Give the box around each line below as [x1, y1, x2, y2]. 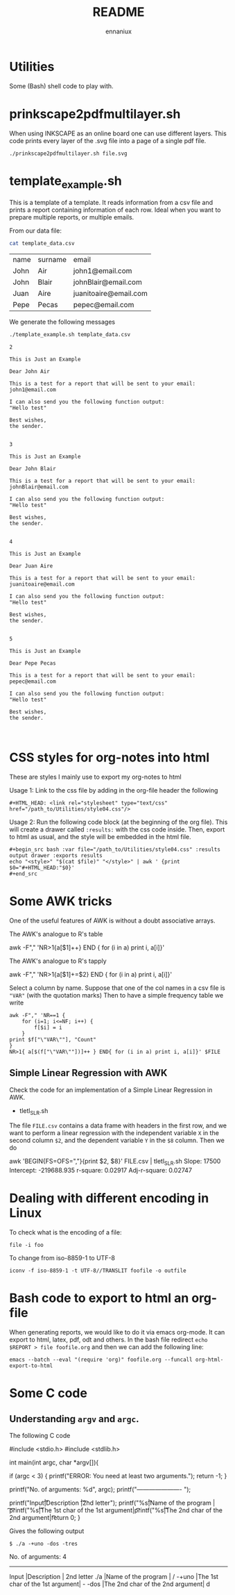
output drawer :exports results [9, 852, 103, 859]
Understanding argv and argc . [9, 1413, 139, 1425]
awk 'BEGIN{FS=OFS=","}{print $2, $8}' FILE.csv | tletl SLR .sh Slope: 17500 [9, 1157, 221, 1167]
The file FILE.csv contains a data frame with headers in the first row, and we [9, 1121, 227, 1130]
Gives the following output [9, 1527, 85, 1535]
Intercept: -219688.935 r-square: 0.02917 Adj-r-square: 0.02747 [9, 1166, 193, 1175]
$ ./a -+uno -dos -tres [9, 1540, 78, 1548]
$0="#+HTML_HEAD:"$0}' [9, 864, 75, 871]
